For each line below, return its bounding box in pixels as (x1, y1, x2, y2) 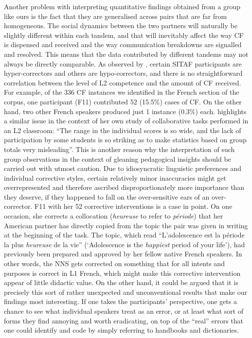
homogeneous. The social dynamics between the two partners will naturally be (4, 20, 237, 31)
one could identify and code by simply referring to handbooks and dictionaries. (4, 325, 239, 335)
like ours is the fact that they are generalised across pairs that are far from (4, 11, 227, 21)
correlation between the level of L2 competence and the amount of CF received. (4, 77, 241, 87)
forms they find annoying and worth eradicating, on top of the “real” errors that (4, 315, 244, 325)
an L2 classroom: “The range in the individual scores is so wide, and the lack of (4, 125, 241, 135)
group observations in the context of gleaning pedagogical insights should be (4, 153, 231, 164)
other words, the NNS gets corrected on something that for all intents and (4, 258, 225, 269)
